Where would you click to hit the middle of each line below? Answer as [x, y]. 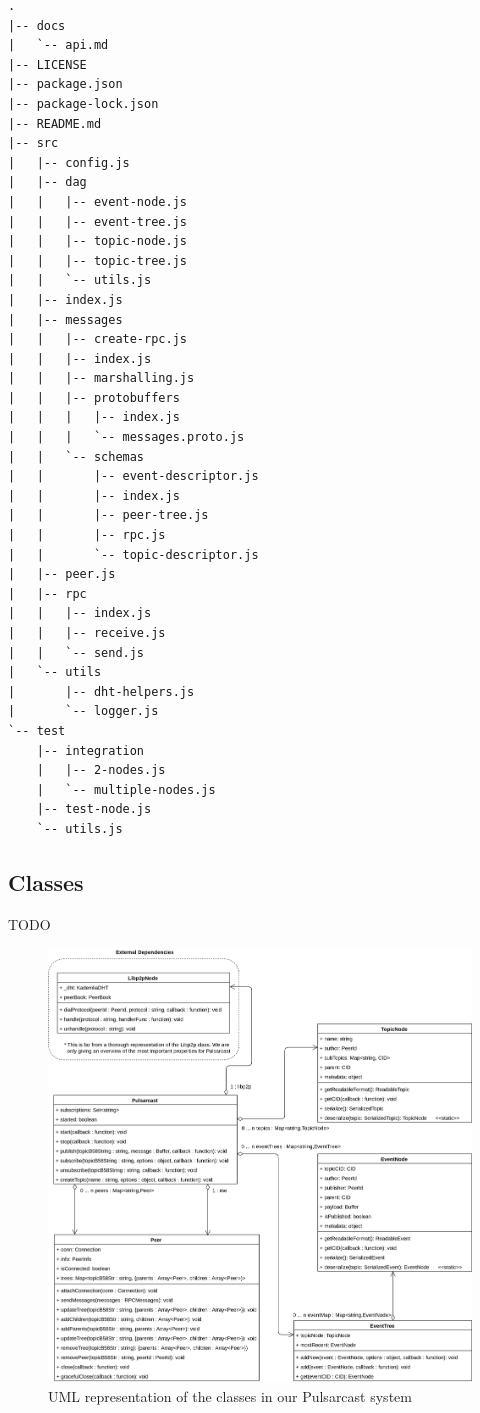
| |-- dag [47, 182]
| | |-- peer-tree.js [108, 515]
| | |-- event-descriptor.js [133, 476]
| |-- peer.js [62, 574]
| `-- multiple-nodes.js [126, 789]
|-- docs [37, 25]
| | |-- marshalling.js [101, 378]
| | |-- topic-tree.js [97, 260]
